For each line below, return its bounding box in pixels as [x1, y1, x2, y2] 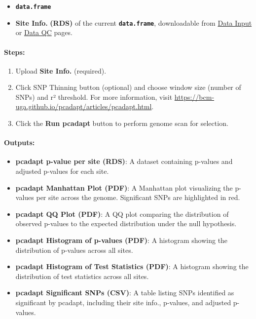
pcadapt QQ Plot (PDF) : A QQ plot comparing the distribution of [15, 208, 229, 219]
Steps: [4, 46, 25, 57]
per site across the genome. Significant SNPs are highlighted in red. [36, 192, 240, 202]
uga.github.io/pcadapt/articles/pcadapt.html [15, 101, 152, 112]
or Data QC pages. [15, 27, 73, 38]
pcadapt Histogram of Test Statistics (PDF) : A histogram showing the [15, 261, 249, 272]
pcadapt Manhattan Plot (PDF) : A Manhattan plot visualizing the [15, 182, 233, 193]
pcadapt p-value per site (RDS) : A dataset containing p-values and [15, 156, 233, 166]
